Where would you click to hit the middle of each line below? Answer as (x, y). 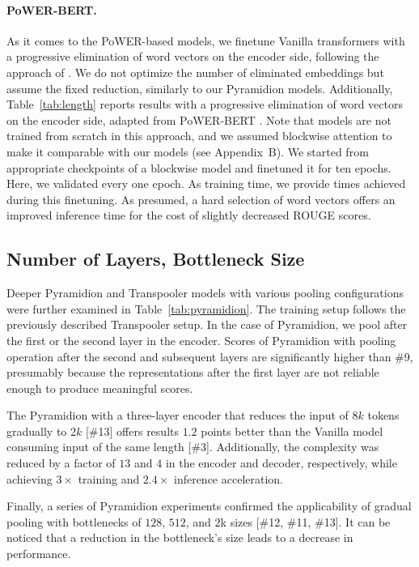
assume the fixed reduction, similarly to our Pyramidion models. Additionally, (200, 88)
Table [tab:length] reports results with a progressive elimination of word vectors (205, 104)
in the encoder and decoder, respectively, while (281, 463)
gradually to (37, 431)
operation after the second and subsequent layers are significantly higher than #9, (210, 356)
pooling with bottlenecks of (74, 521)
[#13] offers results (132, 431)
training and (109, 478)
